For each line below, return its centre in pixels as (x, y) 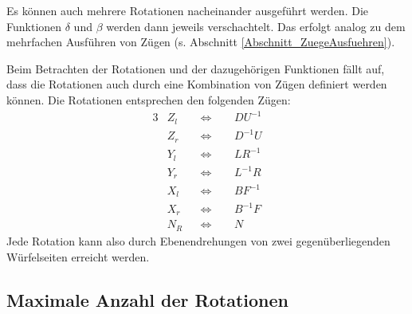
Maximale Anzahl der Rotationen (147, 299)
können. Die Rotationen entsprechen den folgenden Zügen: (149, 99)
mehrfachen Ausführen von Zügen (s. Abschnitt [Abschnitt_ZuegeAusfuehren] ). (201, 42)
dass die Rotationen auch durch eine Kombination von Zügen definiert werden (197, 84)
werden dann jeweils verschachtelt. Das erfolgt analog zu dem (256, 26)
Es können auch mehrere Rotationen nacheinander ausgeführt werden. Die (188, 10)
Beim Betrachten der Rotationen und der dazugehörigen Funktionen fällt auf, (196, 68)
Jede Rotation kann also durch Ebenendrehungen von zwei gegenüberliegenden (198, 240)
